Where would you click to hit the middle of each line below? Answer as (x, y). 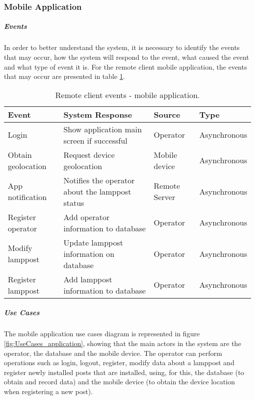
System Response (98, 114)
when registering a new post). (49, 391)
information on (89, 253)
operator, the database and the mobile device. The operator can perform (113, 353)
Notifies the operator (99, 180)
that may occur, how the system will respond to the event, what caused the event (127, 57)
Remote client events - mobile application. (127, 95)
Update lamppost (93, 242)
